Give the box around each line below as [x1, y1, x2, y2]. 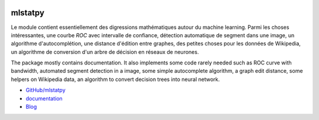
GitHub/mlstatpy [25, 86, 66, 94]
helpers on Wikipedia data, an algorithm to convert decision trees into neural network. [11, 76, 220, 83]
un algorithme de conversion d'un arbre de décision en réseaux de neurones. [11, 48, 199, 56]
